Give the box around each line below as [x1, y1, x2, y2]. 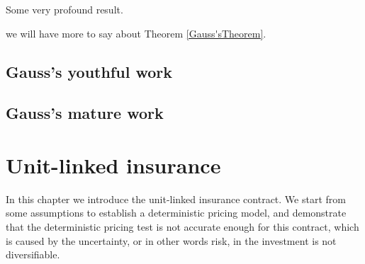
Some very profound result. [6, 2, 123, 16]
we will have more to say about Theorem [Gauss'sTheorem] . [6, 25, 266, 40]
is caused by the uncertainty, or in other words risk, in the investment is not [6, 233, 337, 248]
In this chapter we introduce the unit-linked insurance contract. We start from [6, 191, 346, 206]
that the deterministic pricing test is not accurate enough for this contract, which [6, 219, 359, 234]
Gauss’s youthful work [6, 60, 172, 82]
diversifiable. [6, 247, 60, 262]
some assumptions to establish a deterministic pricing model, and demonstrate [6, 205, 347, 220]
